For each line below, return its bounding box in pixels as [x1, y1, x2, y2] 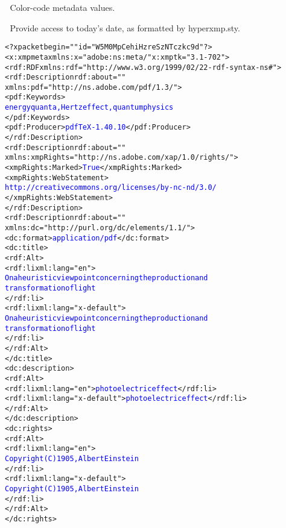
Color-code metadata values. [10, 1, 115, 13]
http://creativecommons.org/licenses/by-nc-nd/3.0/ [5, 183, 217, 192]
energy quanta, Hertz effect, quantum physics [5, 103, 174, 112]
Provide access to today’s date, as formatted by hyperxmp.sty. [10, 21, 240, 34]
